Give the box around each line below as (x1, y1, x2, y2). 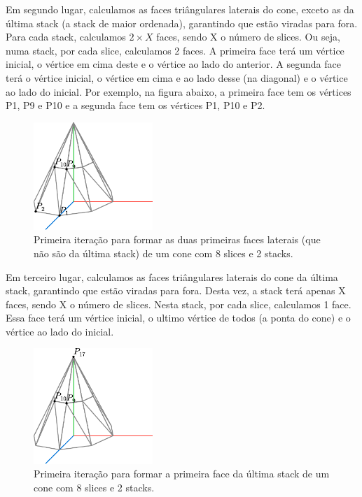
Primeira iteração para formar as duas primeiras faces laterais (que (34, 232, 321, 247)
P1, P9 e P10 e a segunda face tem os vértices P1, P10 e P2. (6, 98, 265, 113)
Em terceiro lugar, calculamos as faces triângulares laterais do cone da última (6, 269, 338, 284)
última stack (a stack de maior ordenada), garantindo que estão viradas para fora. (6, 15, 358, 30)
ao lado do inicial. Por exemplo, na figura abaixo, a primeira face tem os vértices (6, 84, 351, 99)
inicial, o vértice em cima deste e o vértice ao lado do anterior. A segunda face (6, 57, 341, 71)
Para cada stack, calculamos (6, 29, 126, 44)
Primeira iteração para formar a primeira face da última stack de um (34, 466, 330, 481)
